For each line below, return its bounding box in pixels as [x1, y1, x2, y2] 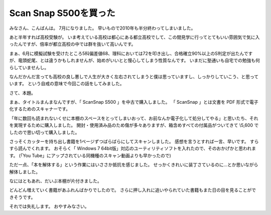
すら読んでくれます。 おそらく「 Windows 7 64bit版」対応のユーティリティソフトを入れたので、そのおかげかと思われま [9, 145, 256, 151]
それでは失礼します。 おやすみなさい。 [9, 203, 90, 209]
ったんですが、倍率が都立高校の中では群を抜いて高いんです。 [9, 41, 136, 47]
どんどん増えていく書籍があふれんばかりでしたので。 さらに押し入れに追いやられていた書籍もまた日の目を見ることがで [9, 187, 256, 193]
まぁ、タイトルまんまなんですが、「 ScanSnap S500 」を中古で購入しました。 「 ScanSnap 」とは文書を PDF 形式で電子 [9, 99, 258, 105]
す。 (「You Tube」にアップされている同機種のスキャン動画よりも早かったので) [9, 152, 172, 158]
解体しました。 [9, 168, 40, 175]
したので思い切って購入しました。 [9, 129, 80, 135]
